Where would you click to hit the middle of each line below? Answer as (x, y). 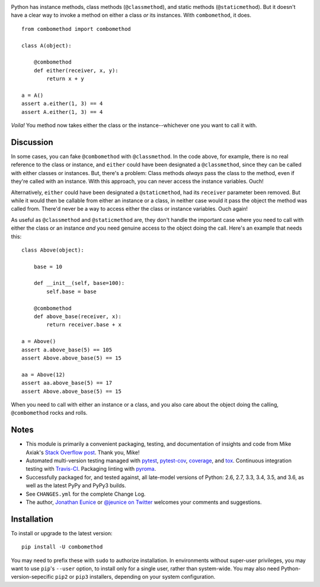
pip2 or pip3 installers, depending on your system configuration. (135, 577)
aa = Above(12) (44, 375)
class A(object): (47, 45)
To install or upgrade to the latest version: (62, 533)
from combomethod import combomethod (76, 29)
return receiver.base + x (84, 325)
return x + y (65, 79)
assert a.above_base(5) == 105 (67, 350)
